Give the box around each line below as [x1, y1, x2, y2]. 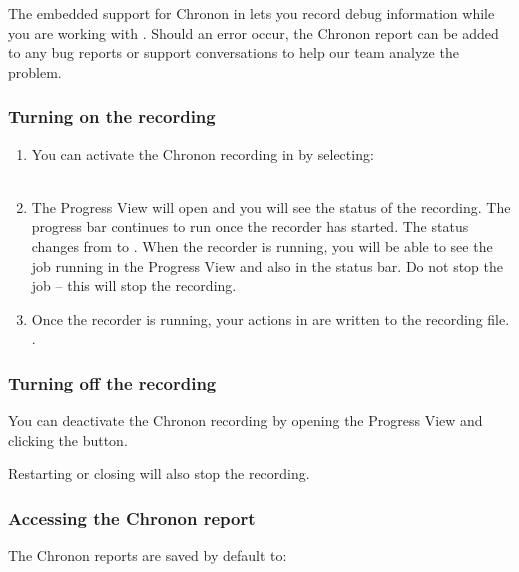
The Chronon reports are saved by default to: [8, 545, 287, 566]
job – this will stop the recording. [31, 275, 237, 296]
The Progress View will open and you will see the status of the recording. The [31, 196, 511, 217]
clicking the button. [8, 429, 128, 450]
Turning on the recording [8, 104, 216, 129]
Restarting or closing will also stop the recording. [8, 463, 310, 484]
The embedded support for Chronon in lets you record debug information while [8, 3, 495, 23]
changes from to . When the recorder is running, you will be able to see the [31, 235, 493, 256]
